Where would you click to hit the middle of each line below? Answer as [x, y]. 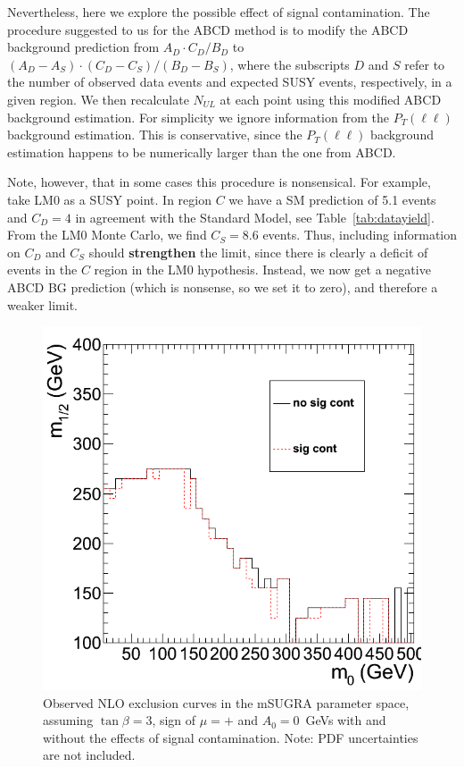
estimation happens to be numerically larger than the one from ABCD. [202, 152]
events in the [42, 270]
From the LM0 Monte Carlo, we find [107, 235]
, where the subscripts [290, 64]
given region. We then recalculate [98, 99]
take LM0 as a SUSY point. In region [109, 199]
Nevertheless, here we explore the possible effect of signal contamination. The [219, 12]
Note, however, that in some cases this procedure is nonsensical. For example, [219, 182]
